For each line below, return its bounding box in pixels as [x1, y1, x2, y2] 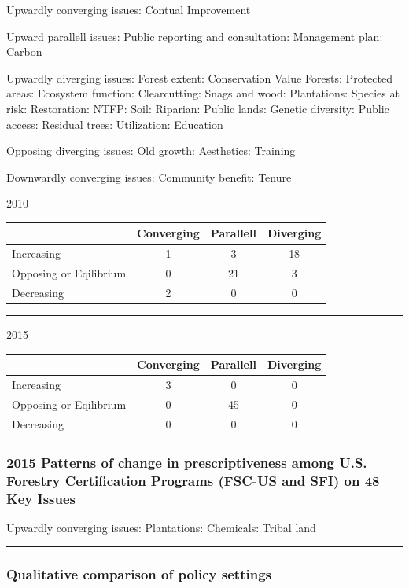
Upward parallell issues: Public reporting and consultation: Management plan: [6, 28, 383, 44]
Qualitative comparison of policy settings [6, 564, 271, 584]
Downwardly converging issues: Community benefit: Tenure [6, 168, 292, 185]
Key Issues [6, 488, 76, 508]
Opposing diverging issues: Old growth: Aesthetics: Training [6, 142, 296, 159]
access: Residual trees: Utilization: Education [6, 116, 223, 132]
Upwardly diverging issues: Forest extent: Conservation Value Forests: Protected [6, 69, 392, 86]
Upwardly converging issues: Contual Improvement [6, 2, 251, 17]
